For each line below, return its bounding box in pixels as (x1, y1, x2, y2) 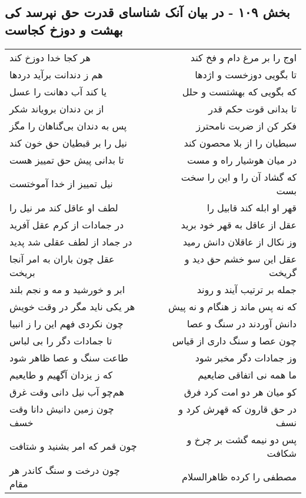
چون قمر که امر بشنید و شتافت (9, 439, 137, 453)
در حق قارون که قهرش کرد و (178, 401, 297, 416)
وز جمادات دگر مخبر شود (195, 350, 297, 364)
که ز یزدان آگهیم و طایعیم (9, 367, 113, 381)
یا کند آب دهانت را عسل (9, 84, 107, 98)
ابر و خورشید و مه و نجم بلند (9, 282, 125, 296)
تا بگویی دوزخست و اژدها (195, 67, 297, 81)
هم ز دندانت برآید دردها (9, 67, 103, 81)
